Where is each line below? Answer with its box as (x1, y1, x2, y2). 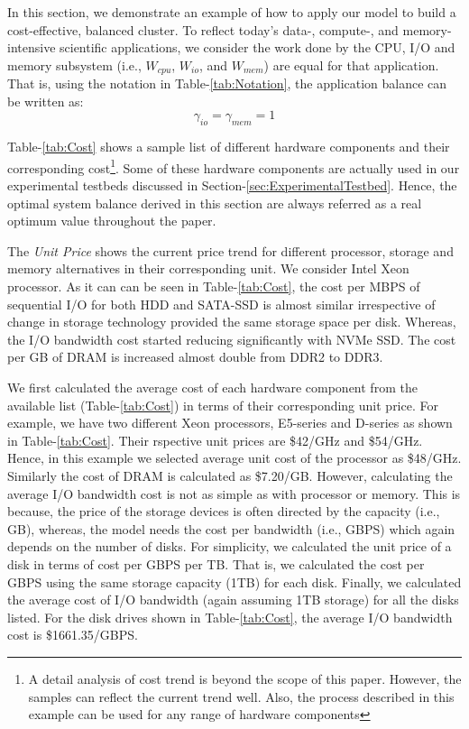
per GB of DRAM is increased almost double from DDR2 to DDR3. (7, 347, 383, 366)
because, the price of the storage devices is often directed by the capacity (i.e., (7, 502, 440, 521)
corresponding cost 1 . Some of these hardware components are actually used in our (7, 155, 460, 177)
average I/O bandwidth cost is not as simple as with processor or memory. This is (7, 484, 461, 503)
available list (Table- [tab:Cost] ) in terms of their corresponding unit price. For (7, 395, 438, 414)
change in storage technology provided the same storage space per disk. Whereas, (7, 312, 456, 331)
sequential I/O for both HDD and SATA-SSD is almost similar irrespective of (7, 294, 436, 313)
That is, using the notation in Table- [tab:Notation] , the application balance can (7, 74, 447, 93)
